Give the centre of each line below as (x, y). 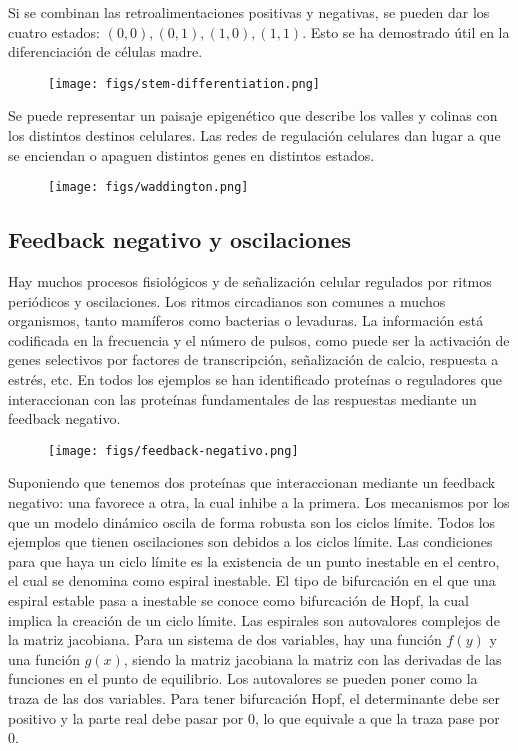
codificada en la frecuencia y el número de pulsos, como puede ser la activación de (259, 339)
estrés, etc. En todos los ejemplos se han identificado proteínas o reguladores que (255, 379)
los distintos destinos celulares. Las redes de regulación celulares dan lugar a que (254, 135)
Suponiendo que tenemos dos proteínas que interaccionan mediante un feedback (252, 482)
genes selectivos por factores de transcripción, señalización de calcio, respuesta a (253, 359)
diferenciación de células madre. (105, 51)
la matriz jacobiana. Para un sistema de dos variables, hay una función (225, 639)
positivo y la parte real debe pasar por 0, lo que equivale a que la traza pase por (254, 717)
